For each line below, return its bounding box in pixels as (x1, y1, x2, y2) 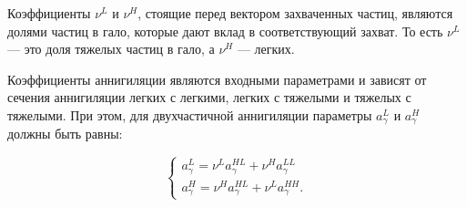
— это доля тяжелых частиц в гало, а (7, 39, 215, 58)
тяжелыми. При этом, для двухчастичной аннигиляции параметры (7, 105, 372, 124)
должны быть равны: (7, 124, 123, 143)
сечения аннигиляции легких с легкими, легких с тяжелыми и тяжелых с (7, 88, 411, 107)
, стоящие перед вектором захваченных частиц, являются (137, 4, 453, 22)
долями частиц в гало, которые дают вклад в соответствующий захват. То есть (7, 21, 443, 40)
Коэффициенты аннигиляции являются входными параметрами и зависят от (7, 69, 427, 88)
